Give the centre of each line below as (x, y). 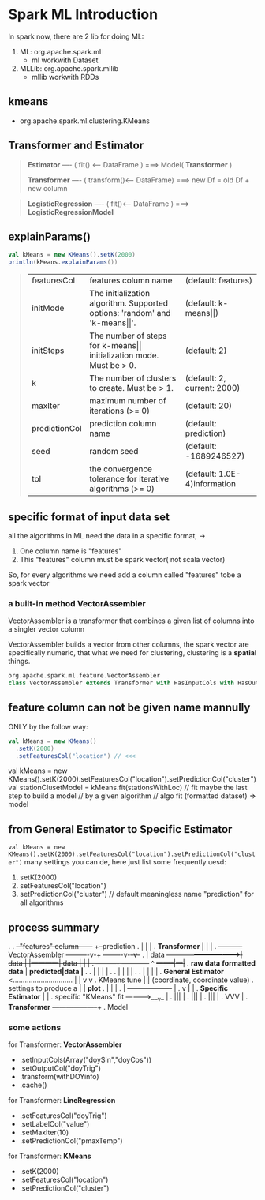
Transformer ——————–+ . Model (68, 1007)
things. (19, 662)
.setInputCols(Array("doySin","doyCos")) (86, 1060)
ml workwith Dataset (65, 60)
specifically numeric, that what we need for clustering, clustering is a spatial (132, 653)
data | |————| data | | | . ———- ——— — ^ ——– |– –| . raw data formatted (132, 963)
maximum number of (128, 401)
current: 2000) (213, 388)
